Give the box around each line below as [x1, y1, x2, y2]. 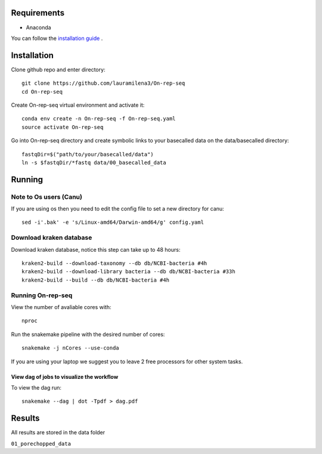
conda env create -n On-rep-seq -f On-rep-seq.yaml [21, 115, 176, 122]
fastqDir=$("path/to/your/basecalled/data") [21, 151, 154, 157]
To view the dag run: [11, 384, 62, 391]
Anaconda [26, 24, 51, 31]
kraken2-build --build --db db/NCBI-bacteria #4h [21, 276, 170, 283]
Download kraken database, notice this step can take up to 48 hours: [11, 246, 181, 253]
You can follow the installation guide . [11, 35, 103, 42]
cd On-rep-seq [21, 88, 63, 95]
